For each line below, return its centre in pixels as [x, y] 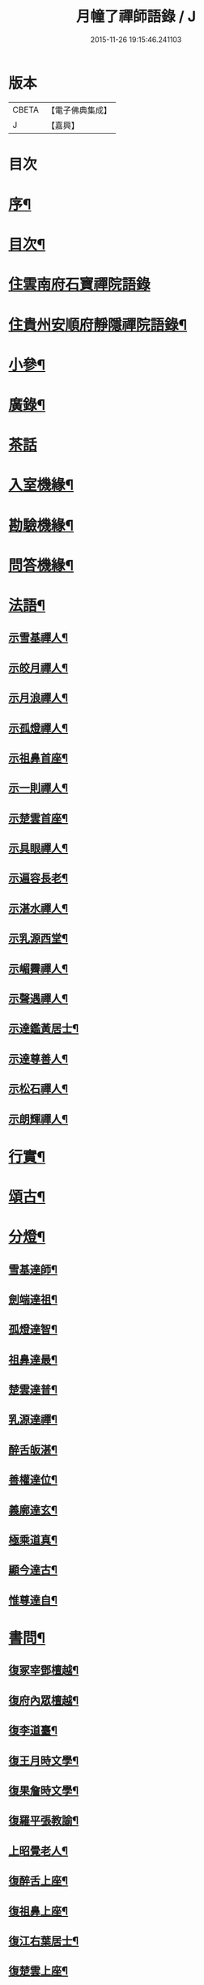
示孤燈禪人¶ [38, 728]
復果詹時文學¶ [44, 1790]
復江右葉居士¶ [44, 1941]
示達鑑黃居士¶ [44, 1029]
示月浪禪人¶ [38, 698]
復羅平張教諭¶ [44, 1821]
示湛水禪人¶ [38, 908]
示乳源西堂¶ [38, 939]
